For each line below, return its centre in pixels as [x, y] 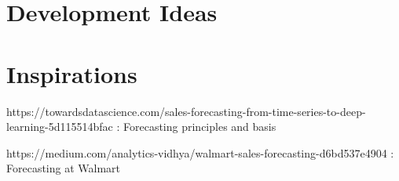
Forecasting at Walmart [64, 168]
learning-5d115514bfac [60, 127]
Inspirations [72, 73]
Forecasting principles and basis [200, 127]
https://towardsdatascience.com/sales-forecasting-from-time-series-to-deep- [186, 111]
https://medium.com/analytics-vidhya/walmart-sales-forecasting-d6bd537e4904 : [200, 152]
